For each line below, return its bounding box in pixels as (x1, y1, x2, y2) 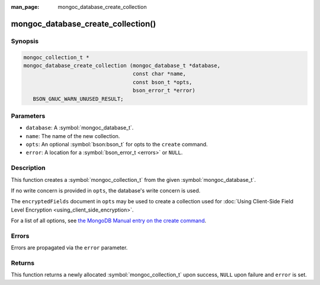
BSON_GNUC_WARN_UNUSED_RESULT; (33, 95, 124, 102)
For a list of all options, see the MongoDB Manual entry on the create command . (11, 217, 207, 225)
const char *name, (132, 71, 186, 77)
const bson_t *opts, (132, 79, 193, 85)
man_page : (11, 4, 40, 10)
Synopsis (11, 37, 39, 45)
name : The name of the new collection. (25, 132, 120, 139)
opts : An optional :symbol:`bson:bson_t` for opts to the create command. (25, 141, 208, 148)
